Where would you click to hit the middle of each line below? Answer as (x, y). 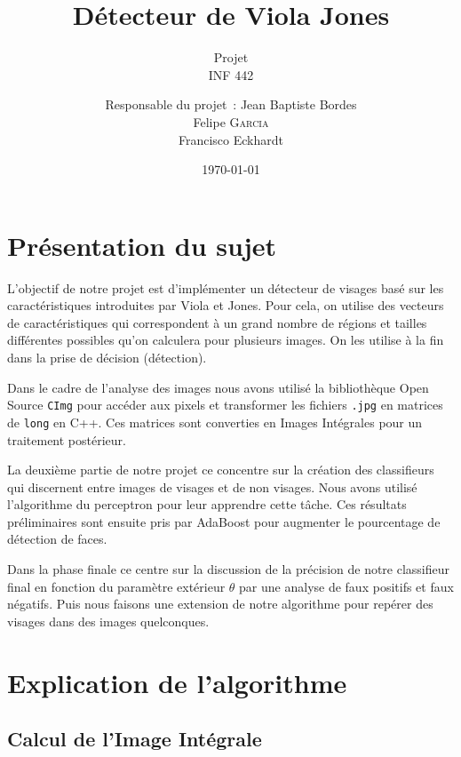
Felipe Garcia (231, 121)
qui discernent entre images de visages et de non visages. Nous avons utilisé (212, 486)
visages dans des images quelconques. (108, 621)
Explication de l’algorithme (177, 682)
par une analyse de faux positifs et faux (346, 586)
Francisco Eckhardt (230, 139)
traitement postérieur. (67, 439)
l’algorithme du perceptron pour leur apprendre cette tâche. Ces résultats (207, 504)
